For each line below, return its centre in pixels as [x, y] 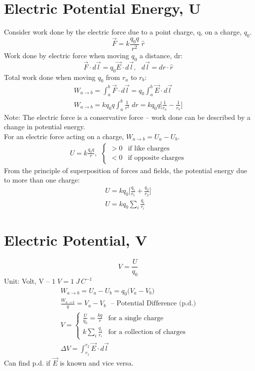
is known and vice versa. [97, 363]
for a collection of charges [147, 332]
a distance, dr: [161, 55]
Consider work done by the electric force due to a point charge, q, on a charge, [123, 32]
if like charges [149, 149]
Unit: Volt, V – [27, 281]
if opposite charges [156, 158]
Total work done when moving [50, 77]
